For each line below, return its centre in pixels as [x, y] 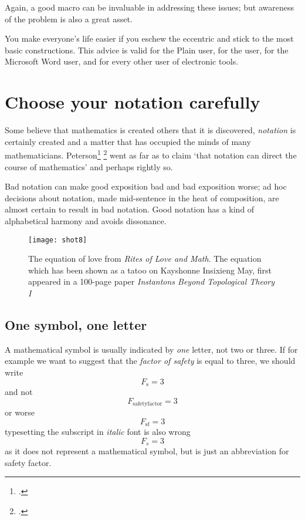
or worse [20, 412]
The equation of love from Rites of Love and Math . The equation [145, 259]
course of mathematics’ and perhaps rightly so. [89, 166]
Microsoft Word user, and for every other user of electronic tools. [122, 61]
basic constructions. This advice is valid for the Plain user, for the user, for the [147, 50]
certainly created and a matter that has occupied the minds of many [128, 141]
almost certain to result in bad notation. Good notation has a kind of [130, 209]
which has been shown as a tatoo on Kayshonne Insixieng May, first [150, 270]
